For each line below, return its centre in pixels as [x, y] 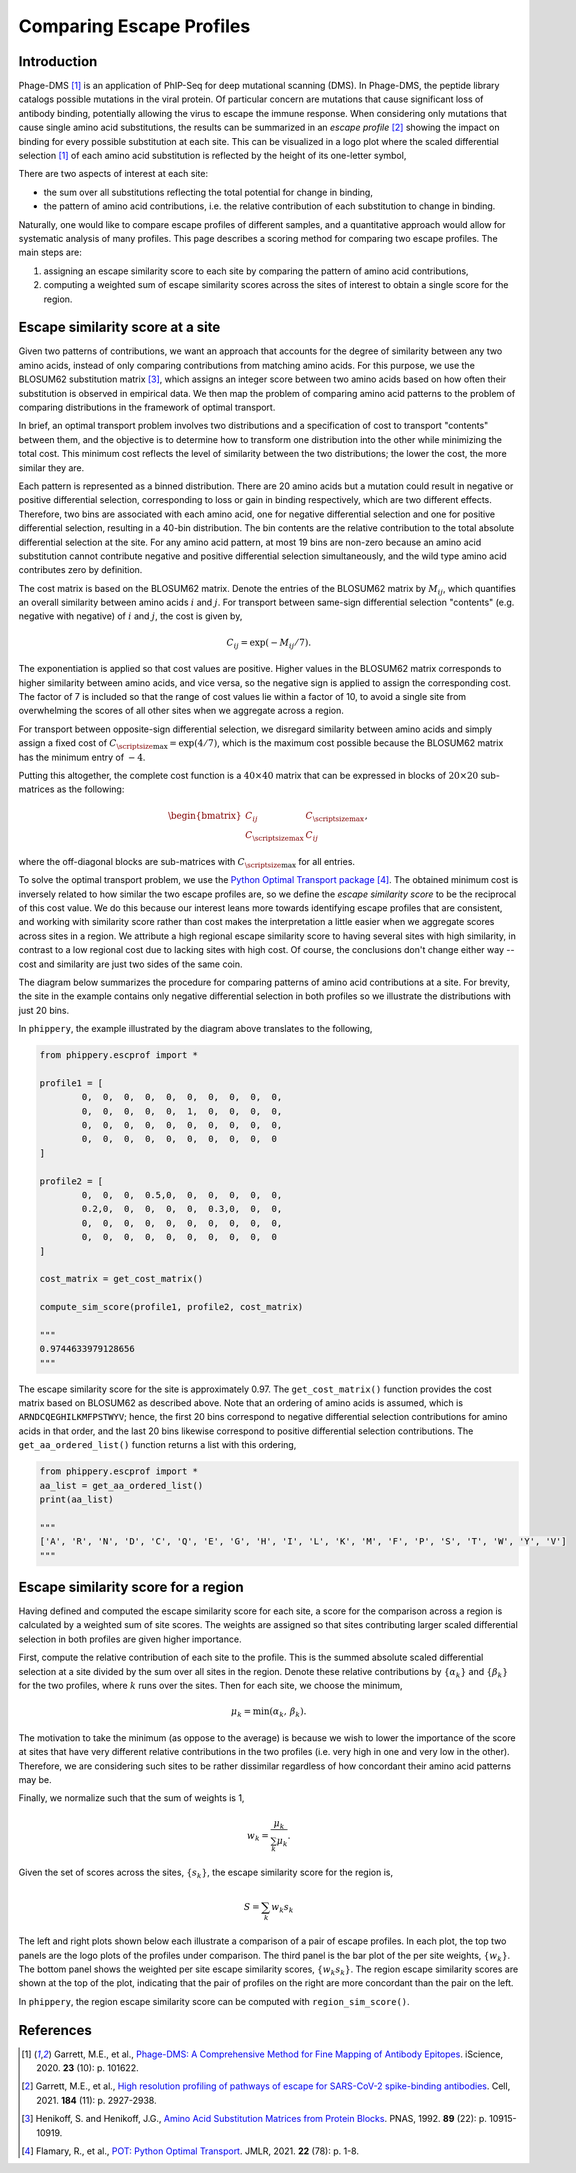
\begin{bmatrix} [204, 815]
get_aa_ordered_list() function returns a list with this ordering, [157, 1445]
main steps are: [50, 252]
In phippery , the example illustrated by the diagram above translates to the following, [195, 1029]
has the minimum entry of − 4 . [82, 757]
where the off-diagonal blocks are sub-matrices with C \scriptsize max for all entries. [186, 862]
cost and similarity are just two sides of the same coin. [130, 964]
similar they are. [51, 467]
